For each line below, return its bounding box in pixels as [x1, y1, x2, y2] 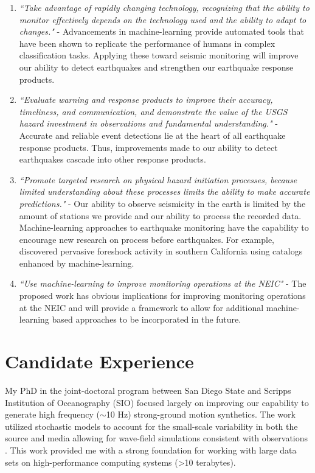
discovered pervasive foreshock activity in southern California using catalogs [19, 245, 303, 258]
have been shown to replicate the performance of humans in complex [19, 37, 275, 49]
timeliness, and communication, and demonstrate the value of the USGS [19, 105, 288, 117]
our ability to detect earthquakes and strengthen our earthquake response [19, 60, 294, 73]
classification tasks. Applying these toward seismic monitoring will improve [19, 49, 299, 61]
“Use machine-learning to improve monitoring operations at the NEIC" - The [19, 277, 306, 290]
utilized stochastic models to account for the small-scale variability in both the [5, 419, 298, 432]
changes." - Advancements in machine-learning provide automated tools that [19, 25, 304, 38]
